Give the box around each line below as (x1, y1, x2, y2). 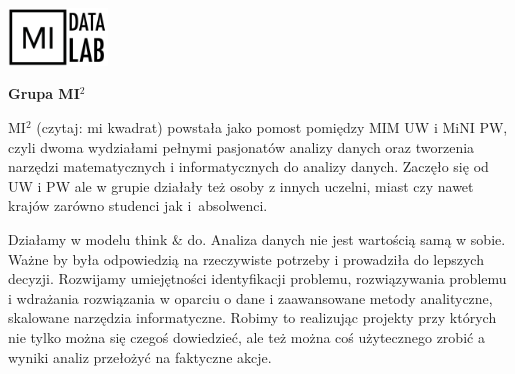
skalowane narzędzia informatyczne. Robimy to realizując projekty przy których (8, 307, 497, 328)
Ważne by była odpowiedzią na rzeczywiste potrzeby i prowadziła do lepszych (8, 248, 484, 269)
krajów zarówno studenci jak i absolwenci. (8, 195, 268, 216)
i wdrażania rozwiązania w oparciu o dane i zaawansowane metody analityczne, (8, 287, 493, 308)
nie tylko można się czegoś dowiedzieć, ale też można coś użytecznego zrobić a (8, 326, 485, 347)
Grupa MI (8, 83, 80, 104)
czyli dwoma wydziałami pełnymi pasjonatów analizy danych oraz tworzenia (8, 136, 475, 157)
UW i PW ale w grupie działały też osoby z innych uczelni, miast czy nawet (8, 175, 474, 196)
